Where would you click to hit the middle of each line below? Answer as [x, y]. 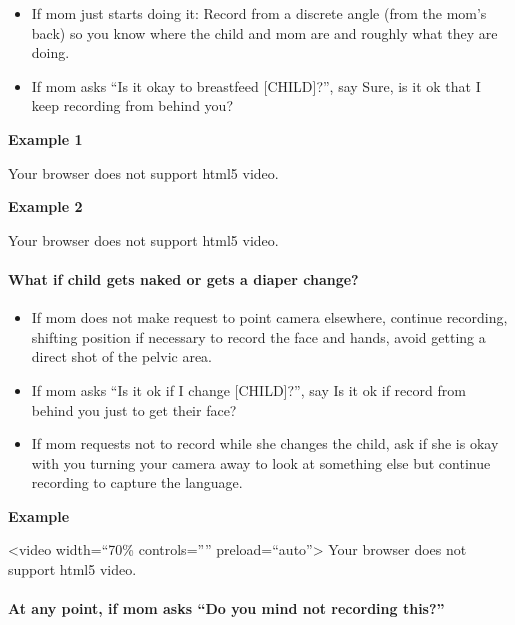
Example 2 [45, 206]
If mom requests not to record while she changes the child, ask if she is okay [265, 443]
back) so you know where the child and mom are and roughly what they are [264, 32]
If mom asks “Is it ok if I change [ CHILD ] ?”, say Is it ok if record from [248, 389]
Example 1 [45, 138]
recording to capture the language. [137, 482]
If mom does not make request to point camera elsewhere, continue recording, [269, 317]
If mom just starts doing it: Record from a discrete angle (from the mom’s [259, 13]
